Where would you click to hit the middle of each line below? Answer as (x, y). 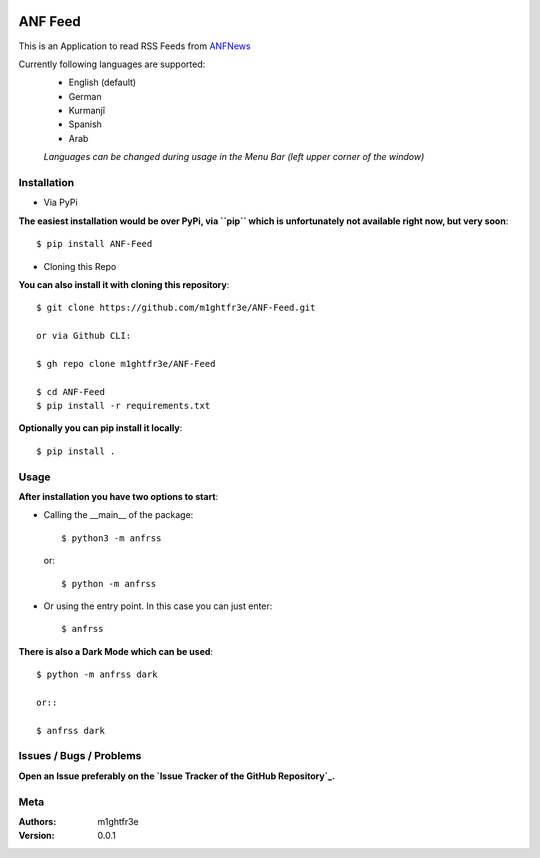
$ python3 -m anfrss (111, 538)
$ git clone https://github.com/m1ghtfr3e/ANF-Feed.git (176, 308)
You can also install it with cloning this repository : (124, 284)
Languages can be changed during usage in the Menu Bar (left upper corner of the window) (234, 157)
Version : (36, 836)
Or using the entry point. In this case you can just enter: (158, 606)
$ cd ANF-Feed (70, 391)
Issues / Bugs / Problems (80, 756)
